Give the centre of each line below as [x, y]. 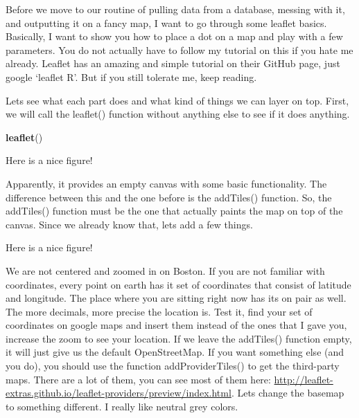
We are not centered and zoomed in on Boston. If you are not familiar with [165, 270]
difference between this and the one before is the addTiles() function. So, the [169, 197]
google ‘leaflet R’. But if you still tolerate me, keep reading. [131, 76]
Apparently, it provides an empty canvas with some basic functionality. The [166, 183]
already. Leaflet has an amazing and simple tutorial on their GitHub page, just [173, 63]
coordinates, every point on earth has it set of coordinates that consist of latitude [178, 284]
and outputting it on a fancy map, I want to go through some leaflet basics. [166, 22]
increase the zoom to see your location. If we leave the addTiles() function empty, [179, 338]
